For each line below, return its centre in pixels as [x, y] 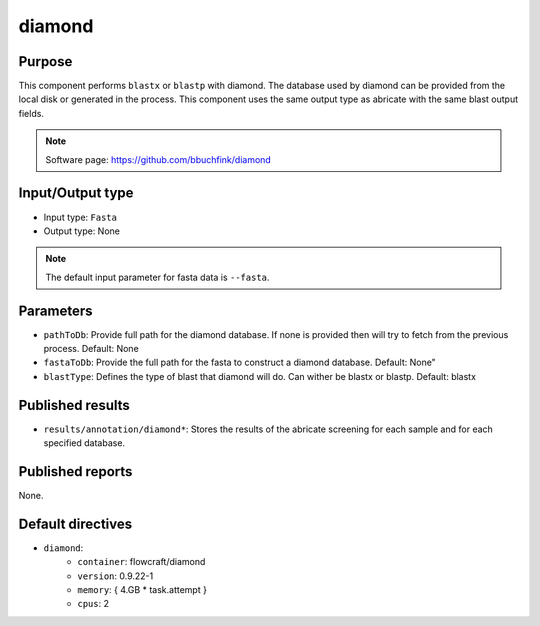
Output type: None [81, 231]
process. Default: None [91, 348]
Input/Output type [76, 193]
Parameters [55, 310]
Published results [74, 405]
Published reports [75, 471]
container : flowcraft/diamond [141, 562]
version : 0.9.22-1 [115, 576]
